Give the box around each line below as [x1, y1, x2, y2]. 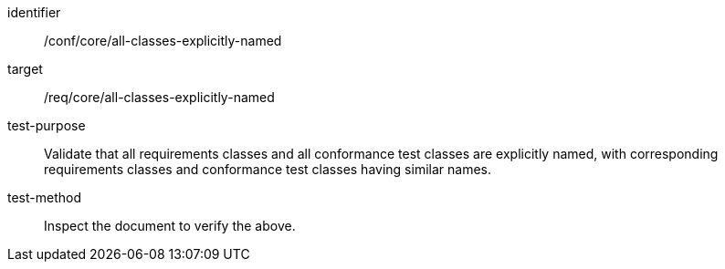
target [7, 61, 43, 77]
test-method [7, 190, 81, 205]
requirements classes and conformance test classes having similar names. [44, 161, 491, 177]
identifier [7, 5, 61, 20]
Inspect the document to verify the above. [44, 218, 296, 233]
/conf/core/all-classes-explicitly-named [44, 33, 282, 48]
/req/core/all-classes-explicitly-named [44, 89, 275, 105]
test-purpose [7, 118, 86, 133]
